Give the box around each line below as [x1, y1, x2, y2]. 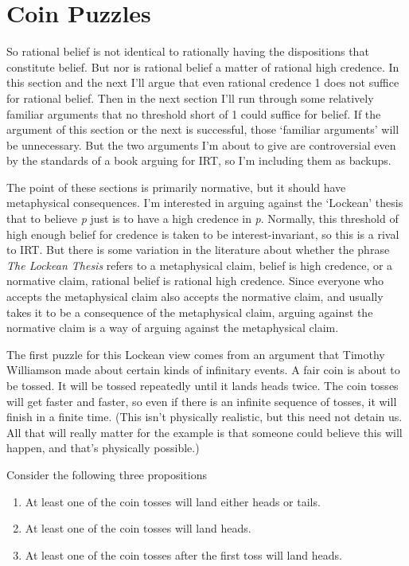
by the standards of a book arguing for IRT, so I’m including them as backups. [6, 152, 391, 169]
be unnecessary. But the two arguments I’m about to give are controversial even [6, 136, 396, 153]
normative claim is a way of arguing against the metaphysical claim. [6, 319, 339, 336]
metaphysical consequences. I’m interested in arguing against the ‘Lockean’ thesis [6, 194, 403, 211]
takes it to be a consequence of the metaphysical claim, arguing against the [6, 303, 373, 320]
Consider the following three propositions [6, 466, 207, 482]
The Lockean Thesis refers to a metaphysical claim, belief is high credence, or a [6, 256, 393, 273]
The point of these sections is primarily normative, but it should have [6, 178, 346, 195]
